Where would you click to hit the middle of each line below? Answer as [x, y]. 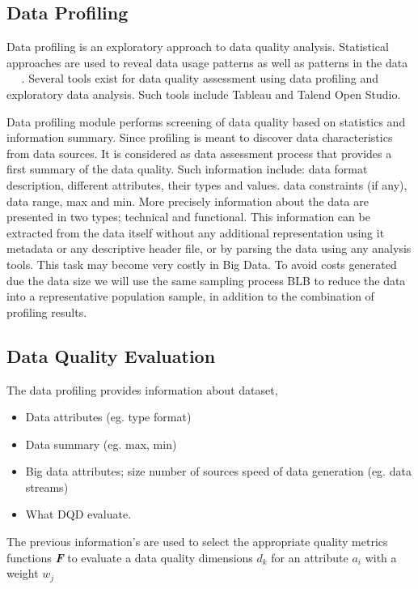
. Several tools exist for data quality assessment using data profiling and [200, 78]
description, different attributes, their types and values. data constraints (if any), [207, 184]
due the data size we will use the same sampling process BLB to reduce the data [206, 280]
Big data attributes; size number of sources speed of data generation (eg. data [218, 471]
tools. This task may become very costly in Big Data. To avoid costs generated [202, 264]
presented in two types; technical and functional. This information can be [188, 217]
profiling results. [47, 312]
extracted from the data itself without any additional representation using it [196, 232]
